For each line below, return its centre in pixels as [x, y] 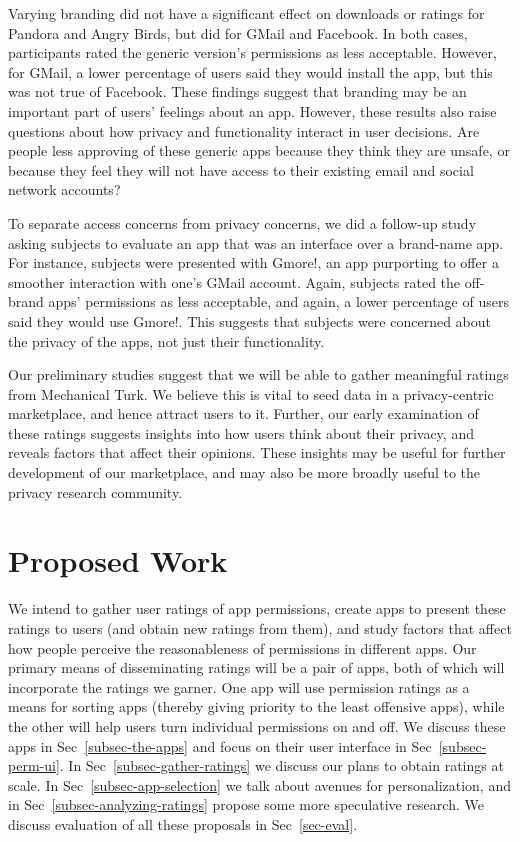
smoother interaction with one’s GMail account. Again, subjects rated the [234, 281]
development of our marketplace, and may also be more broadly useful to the [244, 472]
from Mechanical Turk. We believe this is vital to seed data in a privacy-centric [251, 393]
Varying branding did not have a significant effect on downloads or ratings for [246, 13]
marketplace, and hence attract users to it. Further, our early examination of [243, 413]
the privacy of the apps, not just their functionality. [166, 340]
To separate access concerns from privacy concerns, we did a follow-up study [242, 222]
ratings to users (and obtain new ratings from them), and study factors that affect [260, 627]
